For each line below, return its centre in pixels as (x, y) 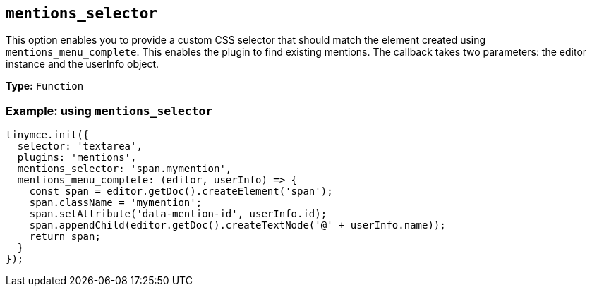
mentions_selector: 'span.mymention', (125, 169)
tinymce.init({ (48, 135)
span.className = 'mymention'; (116, 203)
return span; (65, 237)
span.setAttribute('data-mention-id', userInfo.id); (178, 214)
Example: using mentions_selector (109, 110)
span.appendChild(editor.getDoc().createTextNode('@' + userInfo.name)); (237, 225)
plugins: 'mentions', (77, 158)
